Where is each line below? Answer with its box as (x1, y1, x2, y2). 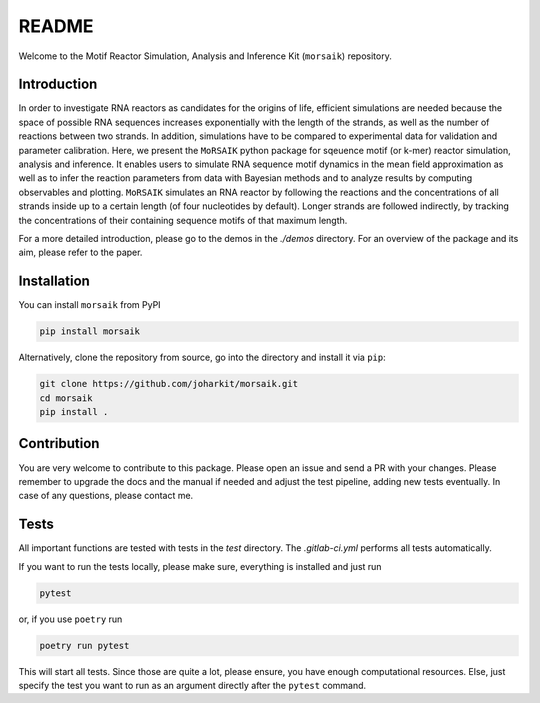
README (18, 15, 94, 37)
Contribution (18, 435, 100, 452)
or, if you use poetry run (18, 613, 123, 625)
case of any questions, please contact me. (18, 490, 194, 502)
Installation (18, 273, 90, 290)
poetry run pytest (39, 640, 130, 651)
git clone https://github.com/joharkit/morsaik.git (39, 378, 299, 390)
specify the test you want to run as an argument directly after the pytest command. (18, 679, 367, 691)
